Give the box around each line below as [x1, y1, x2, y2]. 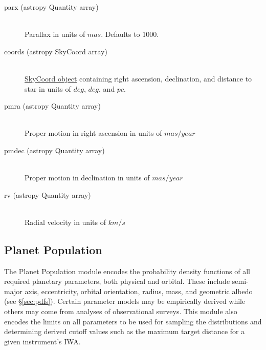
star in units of [25, 83, 71, 94]
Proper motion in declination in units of [25, 172, 150, 183]
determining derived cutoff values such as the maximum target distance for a [4, 326, 245, 337]
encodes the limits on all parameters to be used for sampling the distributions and [4, 316, 262, 326]
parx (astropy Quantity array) [4, 2, 99, 12]
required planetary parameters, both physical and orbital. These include [4, 276, 230, 286]
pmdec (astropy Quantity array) [4, 145, 105, 155]
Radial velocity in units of [25, 216, 106, 227]
